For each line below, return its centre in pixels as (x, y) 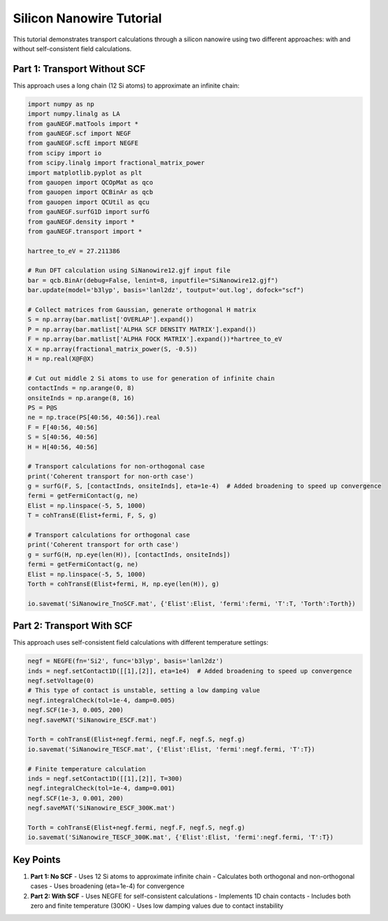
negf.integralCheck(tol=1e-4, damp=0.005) (101, 700)
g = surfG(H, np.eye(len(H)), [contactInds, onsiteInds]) (129, 554)
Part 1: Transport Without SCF (79, 69)
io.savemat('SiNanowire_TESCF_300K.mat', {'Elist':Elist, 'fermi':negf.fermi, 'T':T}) (181, 837)
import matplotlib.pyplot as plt (85, 173)
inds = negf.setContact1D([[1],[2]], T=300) (105, 778)
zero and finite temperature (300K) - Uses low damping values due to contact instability (157, 906)
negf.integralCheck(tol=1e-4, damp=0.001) (101, 788)
